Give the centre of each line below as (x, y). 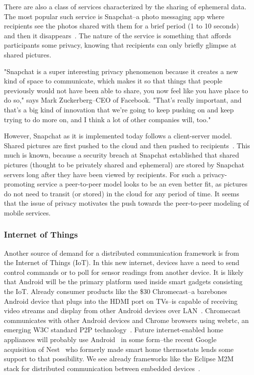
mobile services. (27, 212)
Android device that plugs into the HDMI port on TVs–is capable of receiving (121, 301)
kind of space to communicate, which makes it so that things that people (113, 81)
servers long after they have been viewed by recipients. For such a (102, 174)
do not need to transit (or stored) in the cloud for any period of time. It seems (122, 193)
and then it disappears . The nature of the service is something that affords (118, 35)
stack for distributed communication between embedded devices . (102, 368)
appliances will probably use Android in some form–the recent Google (110, 339)
